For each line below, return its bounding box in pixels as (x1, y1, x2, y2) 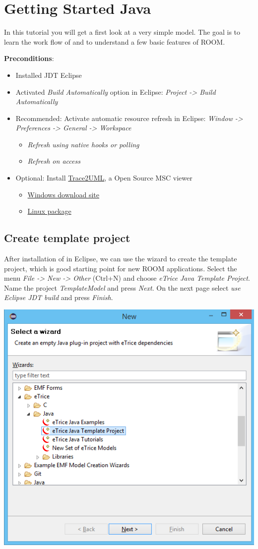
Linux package (27, 206, 71, 216)
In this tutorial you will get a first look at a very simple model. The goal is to (4, 27, 241, 37)
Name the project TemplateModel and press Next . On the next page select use (4, 282, 241, 293)
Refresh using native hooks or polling (27, 139, 139, 149)
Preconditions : (4, 53, 54, 63)
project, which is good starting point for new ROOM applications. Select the (4, 263, 237, 273)
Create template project (4, 230, 130, 245)
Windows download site (27, 189, 100, 199)
